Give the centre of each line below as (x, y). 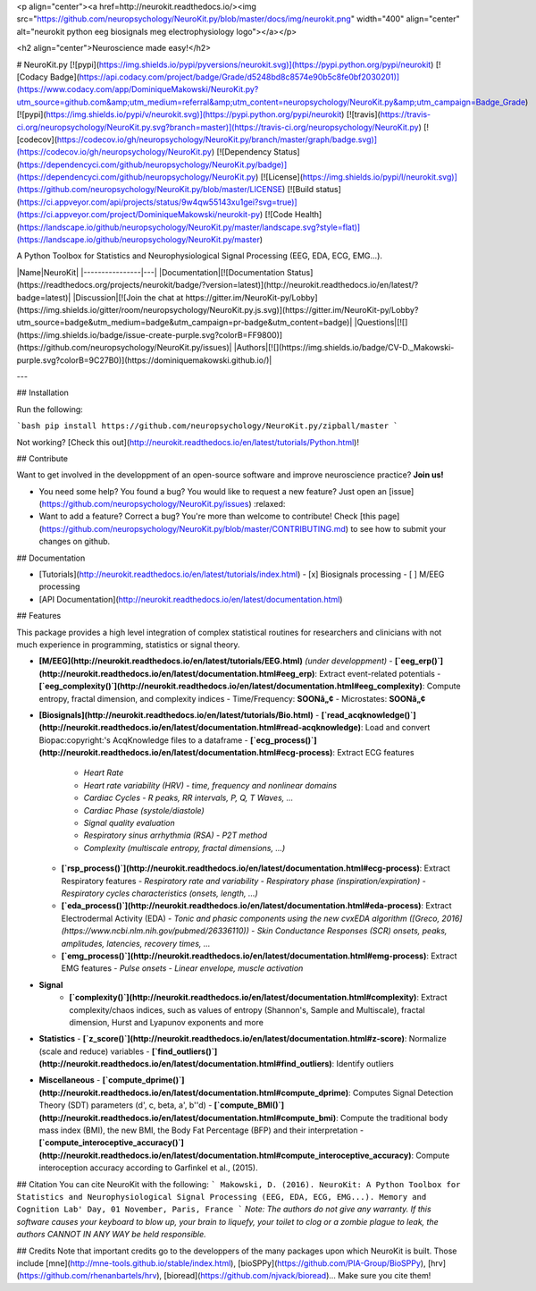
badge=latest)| (44, 297)
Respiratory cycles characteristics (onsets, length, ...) (159, 893)
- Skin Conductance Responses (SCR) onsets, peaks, (349, 931)
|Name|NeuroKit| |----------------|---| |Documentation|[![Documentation (151, 272)
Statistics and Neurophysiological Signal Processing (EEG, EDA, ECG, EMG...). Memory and (222, 1197)
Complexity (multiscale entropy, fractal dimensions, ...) (184, 848)
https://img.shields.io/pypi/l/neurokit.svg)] (380, 177)
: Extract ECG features (373, 753)
